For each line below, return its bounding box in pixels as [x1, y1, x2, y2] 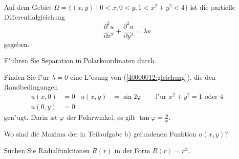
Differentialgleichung [4, 11, 65, 22]
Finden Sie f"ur [4, 71, 49, 82]
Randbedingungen [4, 81, 58, 91]
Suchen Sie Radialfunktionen [4, 145, 90, 155]
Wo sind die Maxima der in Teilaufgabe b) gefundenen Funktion [4, 129, 196, 139]
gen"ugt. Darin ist [4, 112, 58, 122]
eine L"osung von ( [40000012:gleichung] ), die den [70, 71, 216, 82]
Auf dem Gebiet [4, 2, 52, 12]
